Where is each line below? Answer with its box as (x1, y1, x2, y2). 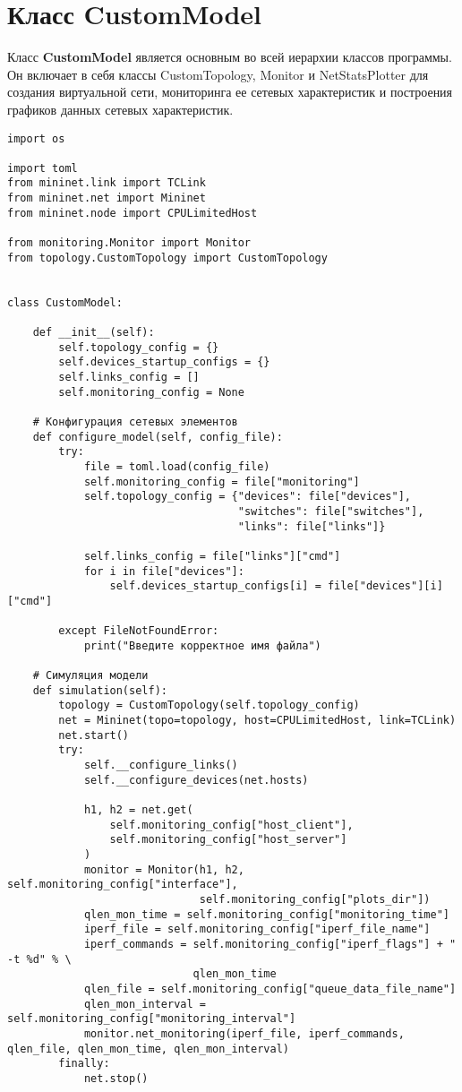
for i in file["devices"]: (83, 564, 244, 578)
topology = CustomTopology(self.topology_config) (58, 699, 360, 712)
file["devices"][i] (327, 580, 443, 593)
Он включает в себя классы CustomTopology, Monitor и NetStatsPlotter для (7, 64, 429, 83)
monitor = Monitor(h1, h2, (83, 863, 244, 876)
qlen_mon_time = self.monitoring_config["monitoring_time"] (83, 907, 449, 921)
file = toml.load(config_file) (83, 460, 270, 473)
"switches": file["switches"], (237, 504, 424, 518)
